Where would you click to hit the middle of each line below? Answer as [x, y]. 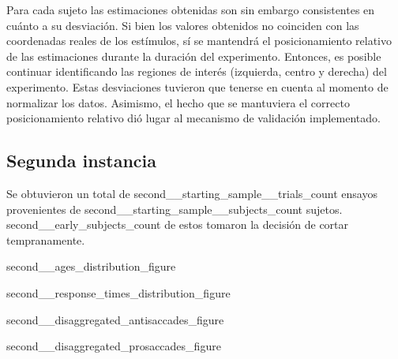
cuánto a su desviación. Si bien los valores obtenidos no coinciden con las [183, 25]
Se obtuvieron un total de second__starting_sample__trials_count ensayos [192, 193]
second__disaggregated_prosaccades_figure [114, 346]
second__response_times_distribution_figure [118, 292]
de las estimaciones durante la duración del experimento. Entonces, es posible [194, 56]
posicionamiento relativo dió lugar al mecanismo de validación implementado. [193, 118]
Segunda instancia [81, 161]
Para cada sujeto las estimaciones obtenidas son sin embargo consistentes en [191, 9]
